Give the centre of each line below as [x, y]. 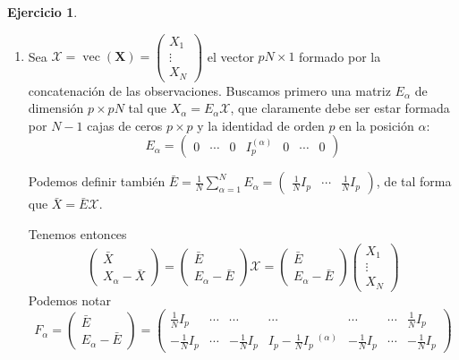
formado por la [340, 56]
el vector [230, 56]
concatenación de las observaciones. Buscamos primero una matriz [209, 90]
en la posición [377, 125]
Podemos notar [69, 300]
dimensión [56, 108]
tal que [147, 108]
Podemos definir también [97, 181]
